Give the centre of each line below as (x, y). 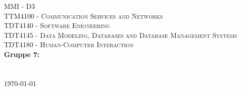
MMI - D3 (20, 6)
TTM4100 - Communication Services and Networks (84, 15)
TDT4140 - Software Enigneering (57, 25)
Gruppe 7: (22, 54)
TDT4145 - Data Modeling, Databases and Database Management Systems (120, 35)
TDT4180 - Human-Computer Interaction (69, 45)
